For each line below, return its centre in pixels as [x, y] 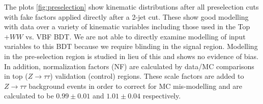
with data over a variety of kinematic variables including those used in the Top [127, 27]
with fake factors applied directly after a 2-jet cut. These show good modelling [126, 16]
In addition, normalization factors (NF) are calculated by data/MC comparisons [129, 66]
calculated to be [29, 96]
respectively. [162, 96]
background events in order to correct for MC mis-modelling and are [135, 86]
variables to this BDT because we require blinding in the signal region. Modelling [131, 46]
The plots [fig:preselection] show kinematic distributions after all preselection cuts [131, 7]
